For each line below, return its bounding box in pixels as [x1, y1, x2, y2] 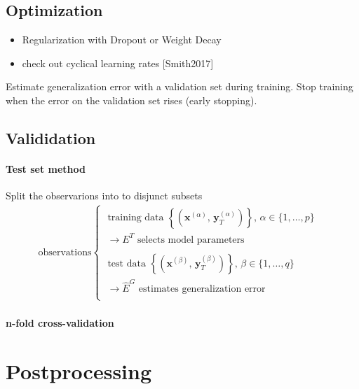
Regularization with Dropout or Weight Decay [22, 32, 222, 47]
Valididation [6, 127, 96, 148]
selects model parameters [137, 234, 245, 245]
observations [38, 247, 92, 257]
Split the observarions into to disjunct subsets [6, 188, 203, 203]
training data [107, 213, 164, 223]
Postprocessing [6, 357, 152, 386]
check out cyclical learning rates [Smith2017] [22, 55, 214, 70]
